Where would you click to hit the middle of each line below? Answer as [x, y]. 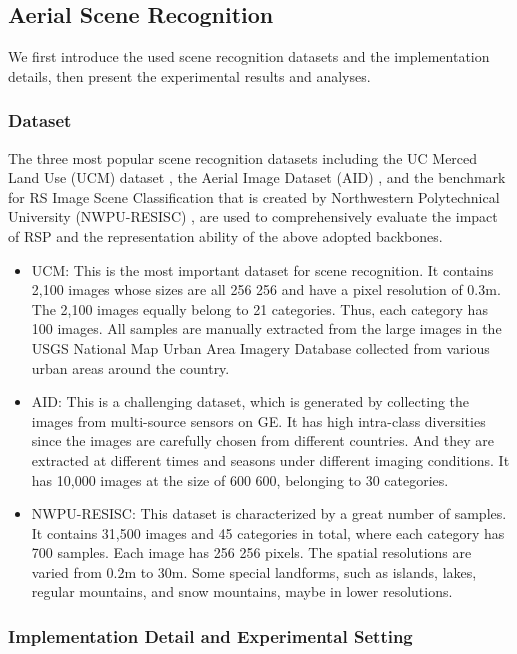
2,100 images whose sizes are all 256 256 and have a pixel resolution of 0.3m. [266, 289]
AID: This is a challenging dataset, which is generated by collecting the [250, 401]
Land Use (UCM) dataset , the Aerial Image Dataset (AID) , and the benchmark [257, 177]
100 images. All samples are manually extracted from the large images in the [266, 328]
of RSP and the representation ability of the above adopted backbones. [225, 235]
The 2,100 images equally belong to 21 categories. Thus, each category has [259, 308]
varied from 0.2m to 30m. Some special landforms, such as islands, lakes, [254, 571]
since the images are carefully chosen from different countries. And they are [262, 440]
